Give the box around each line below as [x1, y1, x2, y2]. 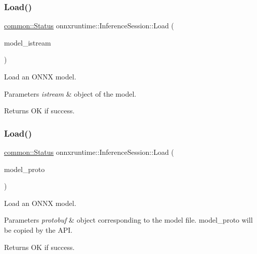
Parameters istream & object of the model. [4, 88, 137, 99]
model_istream [4, 37, 51, 48]
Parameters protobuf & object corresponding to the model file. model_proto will [4, 215, 253, 225]
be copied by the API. [4, 224, 73, 235]
